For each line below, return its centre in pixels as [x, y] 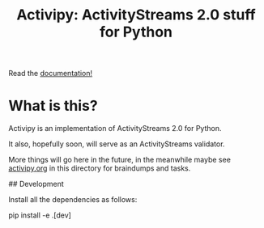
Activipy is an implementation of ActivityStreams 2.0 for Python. [115, 129]
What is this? [53, 106]
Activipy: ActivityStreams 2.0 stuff [136, 15]
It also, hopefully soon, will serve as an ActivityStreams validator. [117, 144]
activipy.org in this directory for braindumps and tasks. [100, 168]
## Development [36, 184]
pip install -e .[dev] [40, 215]
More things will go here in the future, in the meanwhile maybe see [119, 160]
